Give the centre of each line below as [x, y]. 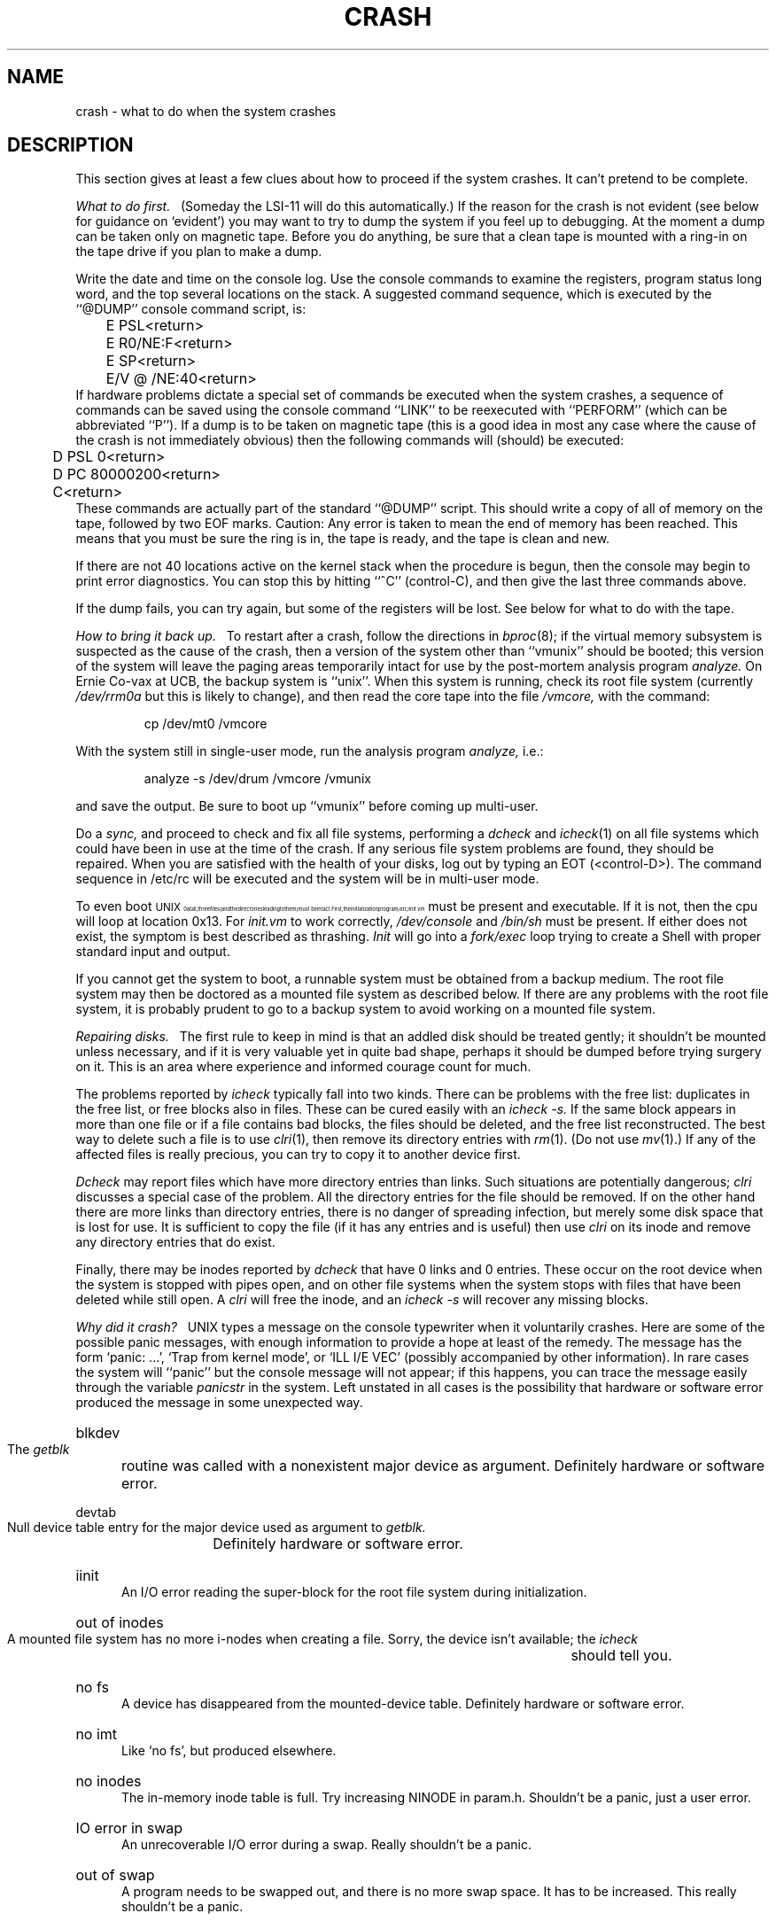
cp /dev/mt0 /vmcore [206, 724]
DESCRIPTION [70, 145]
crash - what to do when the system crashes [206, 111]
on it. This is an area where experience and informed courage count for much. [303, 1067]
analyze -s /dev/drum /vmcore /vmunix [257, 779]
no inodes [109, 1781]
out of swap [115, 1875]
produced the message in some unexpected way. [219, 1403]
